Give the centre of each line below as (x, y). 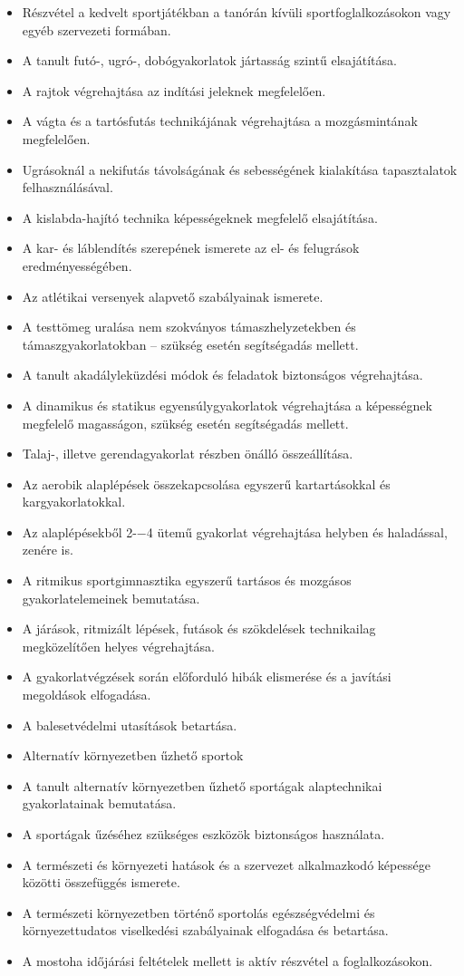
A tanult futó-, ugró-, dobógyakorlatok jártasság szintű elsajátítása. (209, 60)
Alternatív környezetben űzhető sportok (133, 755)
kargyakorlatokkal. (74, 502)
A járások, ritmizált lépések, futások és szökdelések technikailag (199, 628)
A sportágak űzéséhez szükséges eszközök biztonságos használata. (203, 834)
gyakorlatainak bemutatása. (99, 803)
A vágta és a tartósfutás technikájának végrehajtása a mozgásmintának (220, 121)
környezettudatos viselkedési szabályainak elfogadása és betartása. (205, 930)
